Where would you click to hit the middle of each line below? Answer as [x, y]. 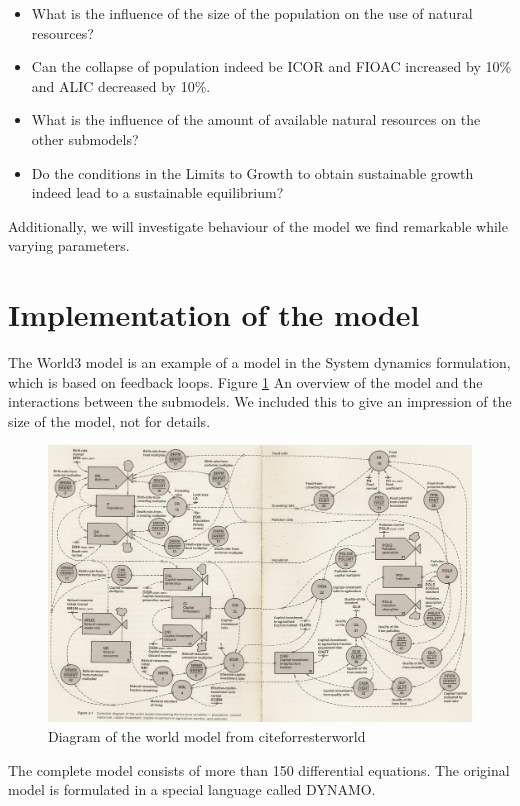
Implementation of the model [214, 314]
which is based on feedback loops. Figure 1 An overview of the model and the [245, 381]
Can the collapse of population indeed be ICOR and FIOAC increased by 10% [271, 66]
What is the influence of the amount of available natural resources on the [256, 119]
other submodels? [85, 138]
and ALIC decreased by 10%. [121, 85]
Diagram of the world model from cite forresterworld [207, 736]
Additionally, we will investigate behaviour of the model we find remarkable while [258, 225]
